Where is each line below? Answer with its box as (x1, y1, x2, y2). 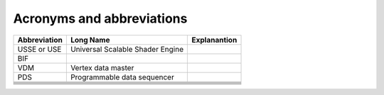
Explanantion (191, 35, 238, 45)
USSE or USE (17, 44, 62, 54)
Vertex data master (70, 62, 134, 72)
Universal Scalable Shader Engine (70, 44, 184, 54)
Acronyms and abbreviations (13, 11, 188, 26)
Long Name (70, 35, 110, 45)
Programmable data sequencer (70, 72, 174, 82)
